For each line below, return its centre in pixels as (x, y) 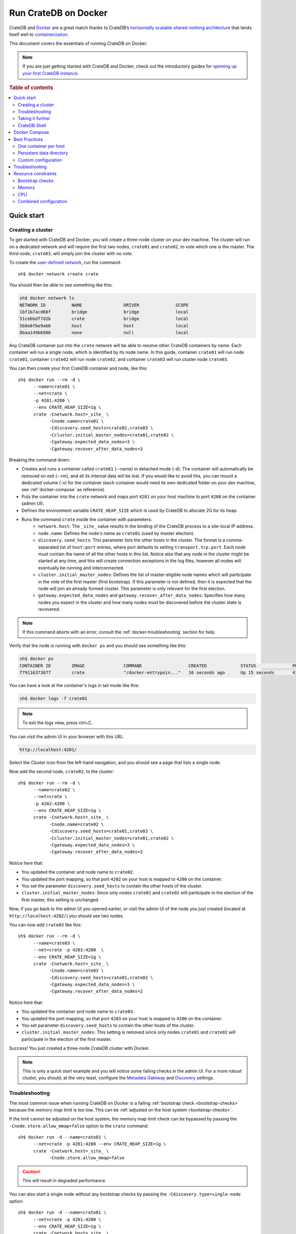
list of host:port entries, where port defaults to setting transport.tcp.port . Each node (153, 547)
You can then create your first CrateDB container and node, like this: (78, 368)
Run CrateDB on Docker (58, 13)
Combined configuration (43, 201)
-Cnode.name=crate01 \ (76, 421)
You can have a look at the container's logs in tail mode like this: (74, 686)
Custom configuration (40, 160)
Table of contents (31, 87)
